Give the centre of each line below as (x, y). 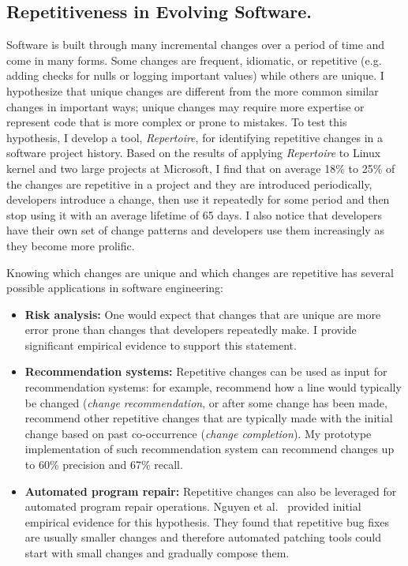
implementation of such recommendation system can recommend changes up (210, 449)
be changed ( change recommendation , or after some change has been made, (206, 402)
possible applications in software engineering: (115, 288)
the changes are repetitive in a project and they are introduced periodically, (189, 184)
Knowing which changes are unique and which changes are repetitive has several (200, 272)
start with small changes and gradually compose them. (157, 553)
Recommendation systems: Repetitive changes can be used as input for (206, 371)
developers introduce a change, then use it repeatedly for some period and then (198, 199)
